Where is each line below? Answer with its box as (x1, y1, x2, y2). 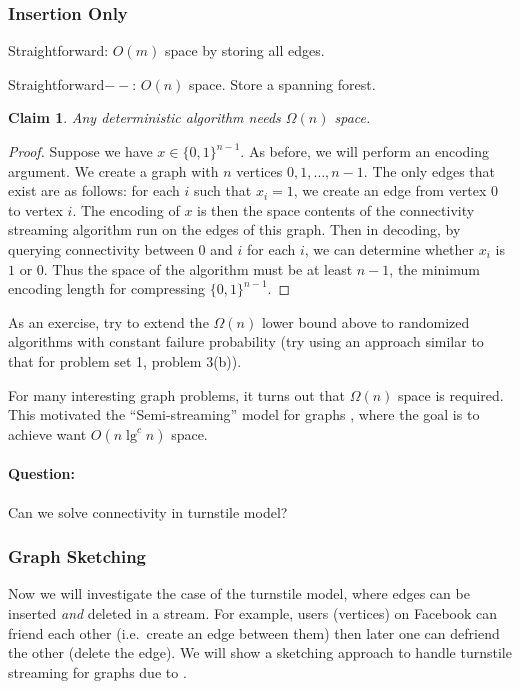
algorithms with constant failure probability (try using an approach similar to (8, 331, 484, 352)
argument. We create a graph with (8, 160, 219, 181)
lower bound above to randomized (261, 311, 470, 332)
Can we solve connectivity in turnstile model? (8, 501, 288, 522)
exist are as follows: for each (8, 180, 180, 201)
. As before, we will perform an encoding (240, 141, 490, 161)
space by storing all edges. (164, 40, 325, 61)
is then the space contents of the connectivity (197, 199, 475, 220)
